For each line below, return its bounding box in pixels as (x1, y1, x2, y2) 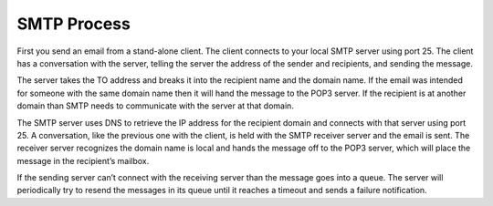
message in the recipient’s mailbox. (16, 155, 150, 166)
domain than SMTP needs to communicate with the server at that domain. (16, 100, 294, 111)
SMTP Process (16, 14, 131, 34)
